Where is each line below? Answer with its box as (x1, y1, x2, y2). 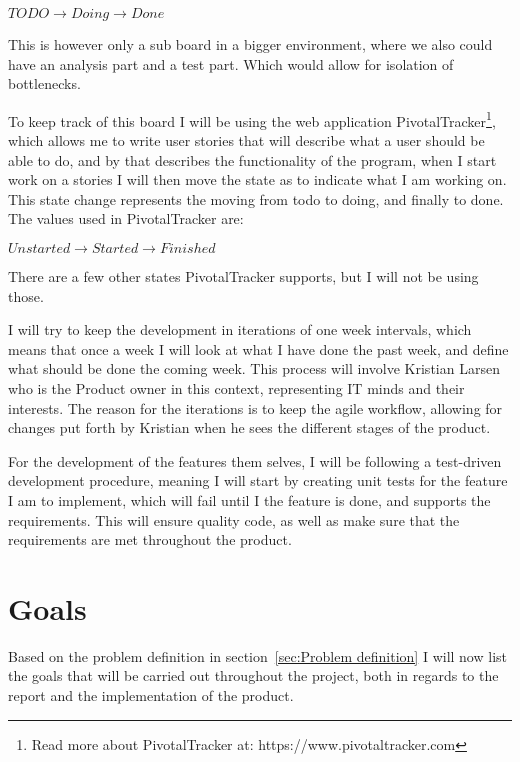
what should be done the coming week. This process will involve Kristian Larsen (8, 358, 500, 379)
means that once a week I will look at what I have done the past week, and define (8, 338, 509, 359)
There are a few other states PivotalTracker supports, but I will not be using (8, 266, 479, 286)
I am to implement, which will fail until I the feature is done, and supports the (8, 489, 491, 510)
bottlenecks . (8, 73, 81, 94)
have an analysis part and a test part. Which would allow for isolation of (8, 53, 454, 74)
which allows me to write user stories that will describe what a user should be (8, 130, 485, 151)
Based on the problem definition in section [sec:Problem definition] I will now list (8, 645, 507, 666)
